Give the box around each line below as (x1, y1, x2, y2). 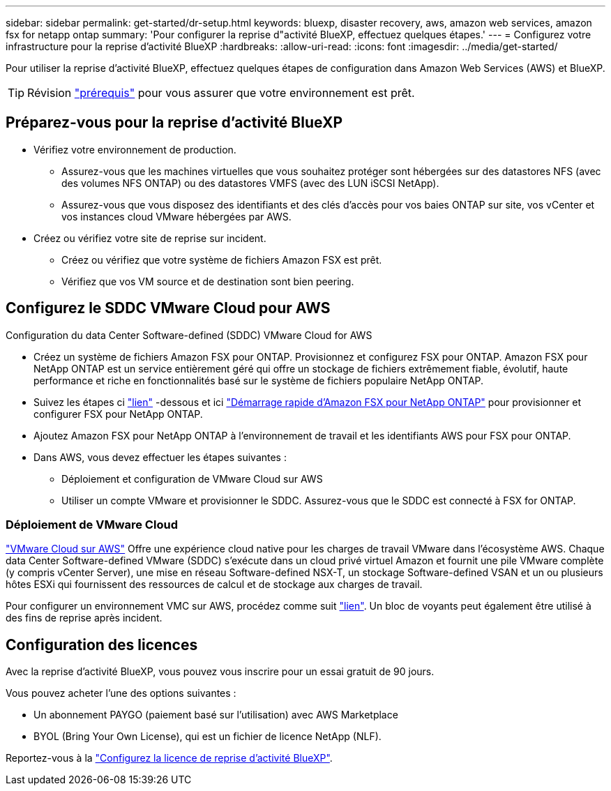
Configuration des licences (6, 635, 198, 654)
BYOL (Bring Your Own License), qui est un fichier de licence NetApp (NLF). (33, 730, 382, 743)
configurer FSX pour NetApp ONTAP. (33, 407, 203, 420)
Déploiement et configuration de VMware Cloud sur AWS (61, 472, 323, 485)
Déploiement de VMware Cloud (6, 518, 178, 532)
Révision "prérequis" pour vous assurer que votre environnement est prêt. (27, 86, 415, 100)
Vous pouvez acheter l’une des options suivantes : (6, 687, 236, 700)
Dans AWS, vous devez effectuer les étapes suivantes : (33, 451, 287, 463)
